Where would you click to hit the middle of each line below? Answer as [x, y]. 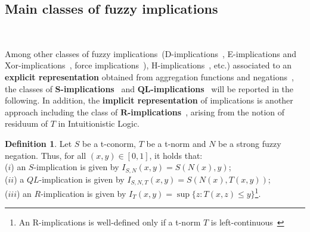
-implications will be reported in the [222, 88]
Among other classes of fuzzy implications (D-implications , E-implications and [151, 53]
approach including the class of [61, 112]
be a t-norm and [176, 143]
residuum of [27, 123]
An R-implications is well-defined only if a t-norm [110, 222]
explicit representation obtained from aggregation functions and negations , [149, 76]
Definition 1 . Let [38, 143]
